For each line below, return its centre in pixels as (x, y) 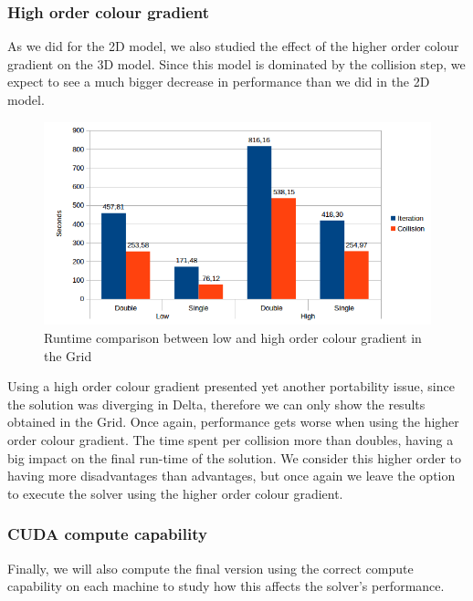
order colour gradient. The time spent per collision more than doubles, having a (231, 439)
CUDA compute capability (107, 534)
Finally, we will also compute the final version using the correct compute (210, 568)
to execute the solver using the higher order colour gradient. (175, 493)
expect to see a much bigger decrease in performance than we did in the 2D (219, 82)
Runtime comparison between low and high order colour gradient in (233, 338)
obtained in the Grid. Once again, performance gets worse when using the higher (233, 422)
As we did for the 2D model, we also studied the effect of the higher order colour (233, 46)
